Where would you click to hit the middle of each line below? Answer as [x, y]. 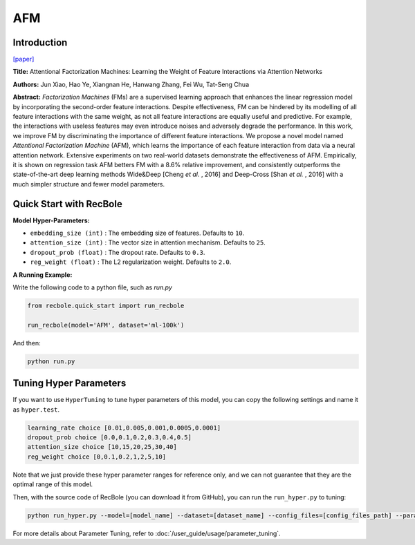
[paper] [24, 59]
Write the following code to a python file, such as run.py [93, 287]
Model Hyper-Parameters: [51, 220]
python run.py [51, 361]
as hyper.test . [36, 409]
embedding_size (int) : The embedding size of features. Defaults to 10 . [137, 233]
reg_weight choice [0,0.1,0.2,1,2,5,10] [96, 457]
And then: [27, 343]
